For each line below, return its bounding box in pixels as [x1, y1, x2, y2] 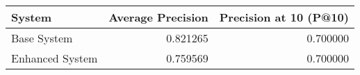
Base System [11, 30, 73, 46]
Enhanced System [11, 50, 98, 66]
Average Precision [108, 9, 208, 25]
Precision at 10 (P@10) [219, 9, 349, 25]
